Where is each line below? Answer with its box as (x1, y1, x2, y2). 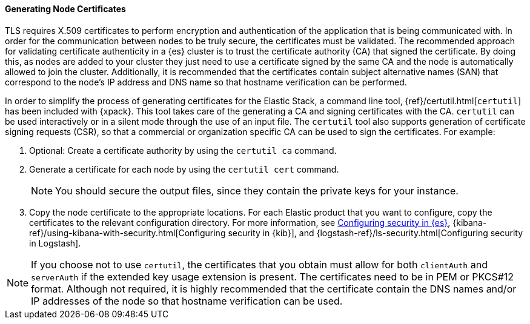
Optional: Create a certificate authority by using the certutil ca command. (29, 145, 337, 156)
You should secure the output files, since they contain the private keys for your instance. (55, 184, 459, 197)
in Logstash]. (29, 237, 81, 248)
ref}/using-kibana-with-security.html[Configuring (29, 227, 226, 238)
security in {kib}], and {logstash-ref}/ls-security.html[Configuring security (228, 227, 523, 238)
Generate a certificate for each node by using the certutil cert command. (29, 164, 339, 174)
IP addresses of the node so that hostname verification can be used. (31, 294, 343, 307)
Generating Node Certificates (5, 4, 126, 14)
